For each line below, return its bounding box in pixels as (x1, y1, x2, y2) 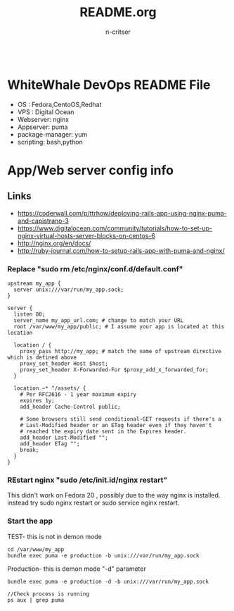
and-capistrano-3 (17, 216, 69, 225)
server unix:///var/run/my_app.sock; (13, 286, 124, 293)
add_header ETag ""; (20, 440, 80, 448)
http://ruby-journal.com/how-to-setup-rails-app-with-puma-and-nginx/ (17, 246, 225, 254)
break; (20, 447, 39, 454)
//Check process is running (7, 590, 90, 598)
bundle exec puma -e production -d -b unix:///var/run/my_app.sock (7, 578, 209, 585)
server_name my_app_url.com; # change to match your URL (13, 317, 184, 324)
